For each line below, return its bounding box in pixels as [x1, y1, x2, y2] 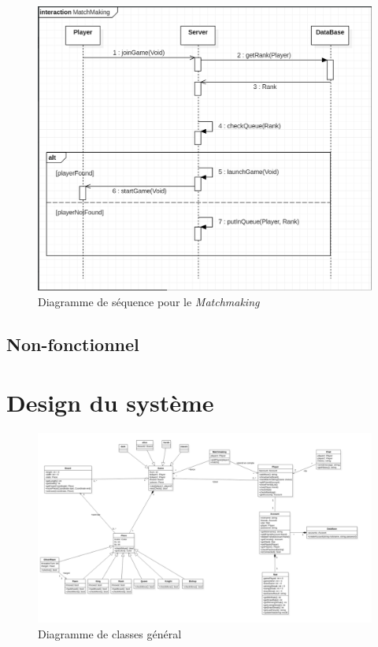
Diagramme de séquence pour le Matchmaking [38, 294, 260, 310]
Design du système [6, 386, 214, 418]
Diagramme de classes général [38, 625, 182, 641]
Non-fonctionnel [6, 332, 139, 357]
